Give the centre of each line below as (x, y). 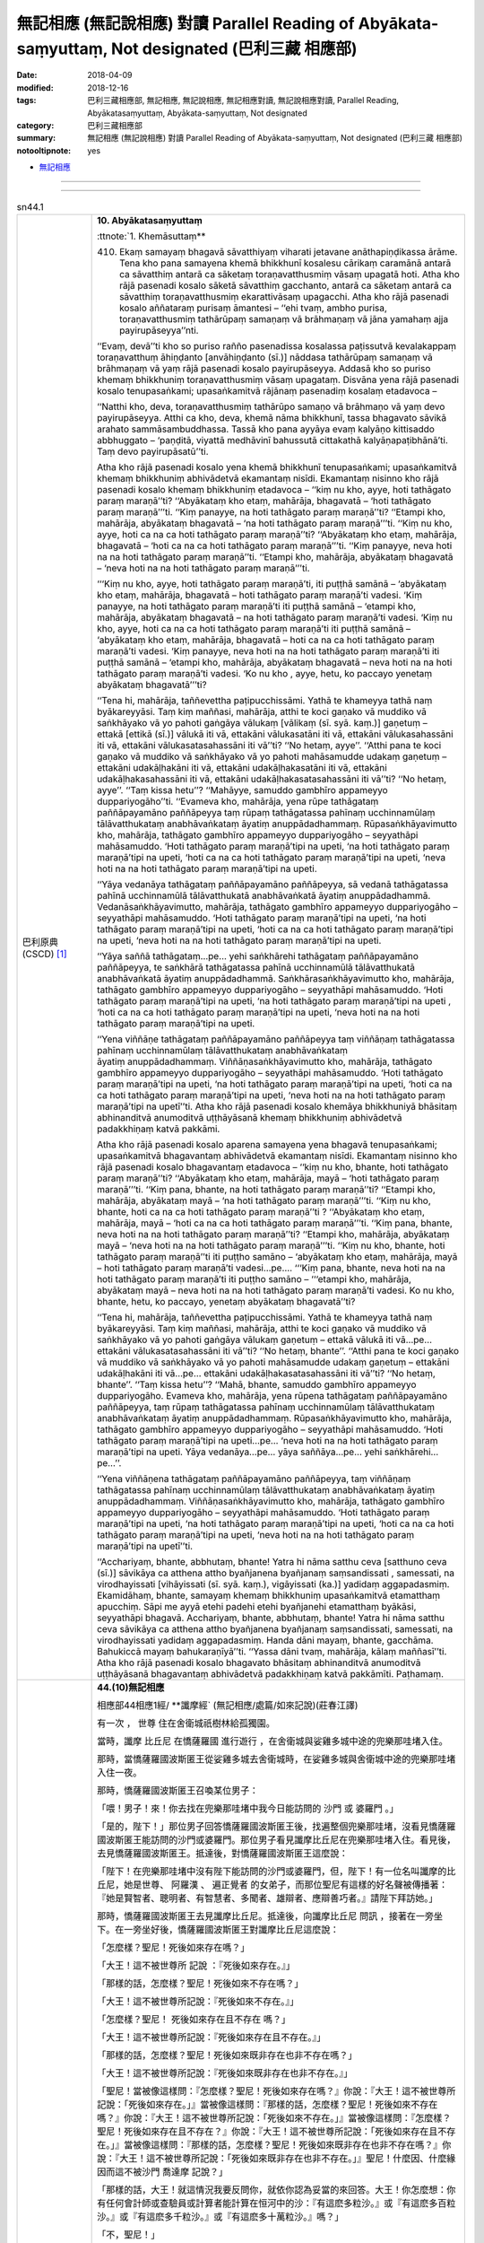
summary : (36, 138)
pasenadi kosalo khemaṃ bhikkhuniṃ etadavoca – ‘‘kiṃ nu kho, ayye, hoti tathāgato (274, 489)
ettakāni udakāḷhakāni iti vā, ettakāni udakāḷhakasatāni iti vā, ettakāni (242, 767)
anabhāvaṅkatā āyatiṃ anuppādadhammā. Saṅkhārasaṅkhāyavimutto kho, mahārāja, (276, 978)
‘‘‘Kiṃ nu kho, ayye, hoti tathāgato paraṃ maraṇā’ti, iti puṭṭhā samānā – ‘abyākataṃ (272, 583)
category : (35, 125)
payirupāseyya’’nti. (159, 330)
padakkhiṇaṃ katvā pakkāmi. (159, 1129)
